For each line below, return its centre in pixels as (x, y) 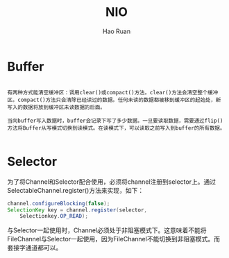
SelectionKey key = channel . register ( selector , (77, 210)
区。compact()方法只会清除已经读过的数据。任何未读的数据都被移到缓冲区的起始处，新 (114, 100)
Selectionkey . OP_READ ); (54, 216)
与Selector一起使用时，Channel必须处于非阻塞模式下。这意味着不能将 (107, 230)
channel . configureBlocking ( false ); (59, 203)
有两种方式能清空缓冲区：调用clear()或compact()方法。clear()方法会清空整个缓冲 (113, 92)
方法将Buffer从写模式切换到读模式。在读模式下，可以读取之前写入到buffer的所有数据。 (116, 128)
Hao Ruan (117, 31)
